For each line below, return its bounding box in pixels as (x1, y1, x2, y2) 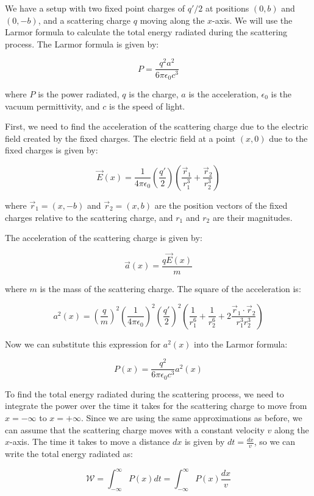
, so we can (254, 435, 296, 448)
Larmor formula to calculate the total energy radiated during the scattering (5, 26, 287, 38)
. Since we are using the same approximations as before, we (80, 411, 302, 424)
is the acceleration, (188, 87, 259, 100)
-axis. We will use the (212, 13, 293, 26)
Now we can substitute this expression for (5, 337, 161, 350)
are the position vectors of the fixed (154, 198, 288, 211)
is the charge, (129, 87, 179, 100)
